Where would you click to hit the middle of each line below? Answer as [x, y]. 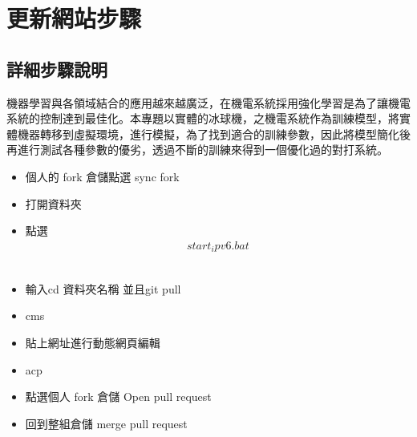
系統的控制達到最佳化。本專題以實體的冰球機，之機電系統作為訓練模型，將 [203, 118]
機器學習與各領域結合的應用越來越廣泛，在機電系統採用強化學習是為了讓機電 [208, 102]
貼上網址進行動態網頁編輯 [93, 342]
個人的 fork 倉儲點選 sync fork [102, 176]
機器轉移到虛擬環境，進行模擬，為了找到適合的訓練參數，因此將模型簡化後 [214, 134]
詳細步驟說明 [57, 69]
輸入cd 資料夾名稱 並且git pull [103, 288]
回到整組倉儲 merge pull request [106, 423]
